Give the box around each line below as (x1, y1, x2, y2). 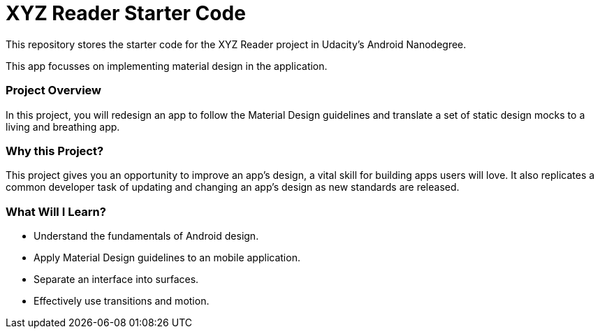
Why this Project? (6, 143, 104, 158)
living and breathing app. (6, 120, 120, 133)
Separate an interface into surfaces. (34, 273, 199, 285)
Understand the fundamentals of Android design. (34, 230, 259, 242)
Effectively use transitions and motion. (34, 295, 210, 307)
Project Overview (6, 83, 102, 98)
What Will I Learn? (6, 204, 106, 219)
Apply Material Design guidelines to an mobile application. (34, 252, 300, 263)
